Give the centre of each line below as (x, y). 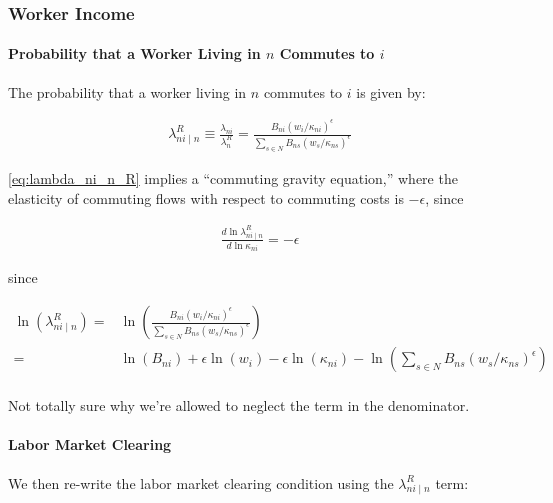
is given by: (391, 91)
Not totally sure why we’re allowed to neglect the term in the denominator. (239, 405)
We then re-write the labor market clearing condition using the (201, 482)
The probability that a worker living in (127, 91)
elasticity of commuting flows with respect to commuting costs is (206, 197)
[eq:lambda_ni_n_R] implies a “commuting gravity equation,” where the (233, 177)
